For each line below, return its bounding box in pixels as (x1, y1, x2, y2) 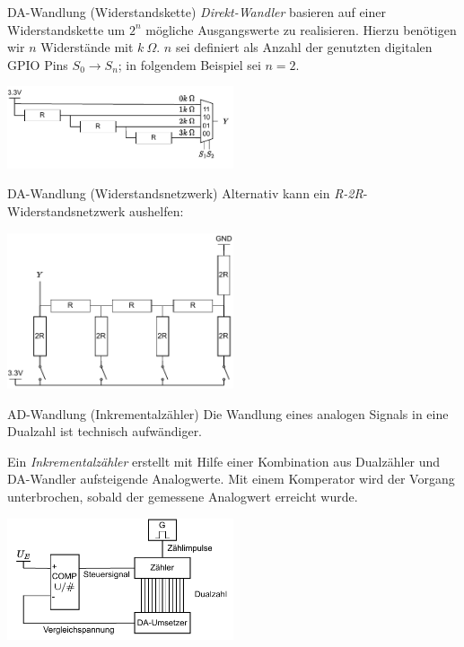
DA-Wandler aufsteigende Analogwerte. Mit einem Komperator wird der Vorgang (7, 469, 455, 488)
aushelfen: (128, 202, 184, 220)
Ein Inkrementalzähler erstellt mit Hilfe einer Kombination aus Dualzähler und (7, 451, 441, 470)
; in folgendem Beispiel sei (118, 55, 261, 74)
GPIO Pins (7, 55, 68, 74)
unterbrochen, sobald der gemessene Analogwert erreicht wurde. (7, 487, 358, 506)
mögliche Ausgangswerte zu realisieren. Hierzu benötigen (145, 20, 457, 39)
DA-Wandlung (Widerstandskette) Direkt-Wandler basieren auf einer (7, 3, 386, 21)
